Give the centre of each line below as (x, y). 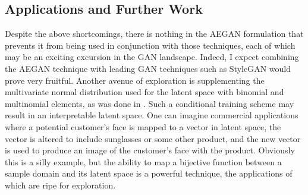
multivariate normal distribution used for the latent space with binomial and (144, 92)
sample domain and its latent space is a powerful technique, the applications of (149, 173)
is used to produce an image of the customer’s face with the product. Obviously (150, 150)
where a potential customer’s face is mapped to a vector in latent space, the (143, 126)
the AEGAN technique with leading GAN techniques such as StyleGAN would (148, 68)
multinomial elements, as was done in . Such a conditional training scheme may (150, 103)
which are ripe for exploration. (60, 185)
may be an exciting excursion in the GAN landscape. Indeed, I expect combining (152, 57)
